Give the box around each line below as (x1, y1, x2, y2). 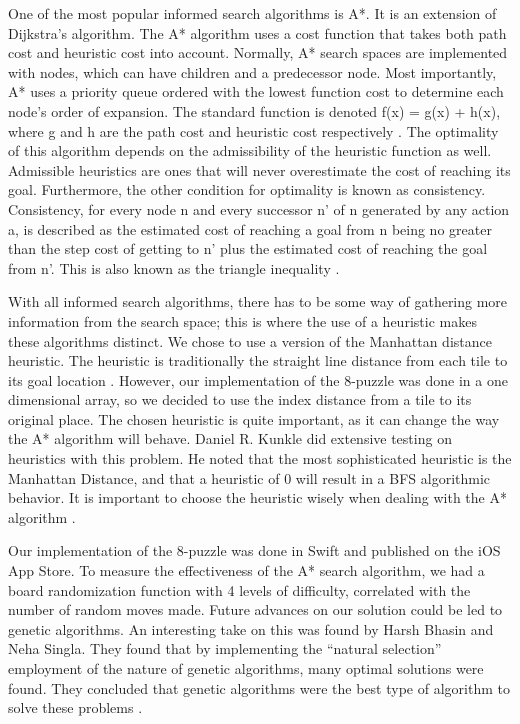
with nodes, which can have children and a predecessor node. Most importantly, (8, 61, 497, 82)
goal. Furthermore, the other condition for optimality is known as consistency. (8, 179, 486, 200)
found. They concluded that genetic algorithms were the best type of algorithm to (8, 677, 510, 698)
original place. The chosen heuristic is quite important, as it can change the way (8, 408, 500, 429)
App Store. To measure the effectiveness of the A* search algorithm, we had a (8, 560, 485, 581)
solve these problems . (8, 697, 143, 718)
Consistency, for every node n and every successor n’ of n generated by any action (8, 198, 510, 219)
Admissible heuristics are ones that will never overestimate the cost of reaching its (8, 159, 511, 180)
